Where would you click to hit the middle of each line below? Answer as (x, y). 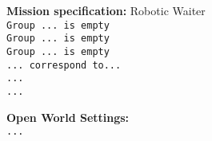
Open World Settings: (68, 117)
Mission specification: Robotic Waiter (106, 10)
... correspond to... (64, 65)
